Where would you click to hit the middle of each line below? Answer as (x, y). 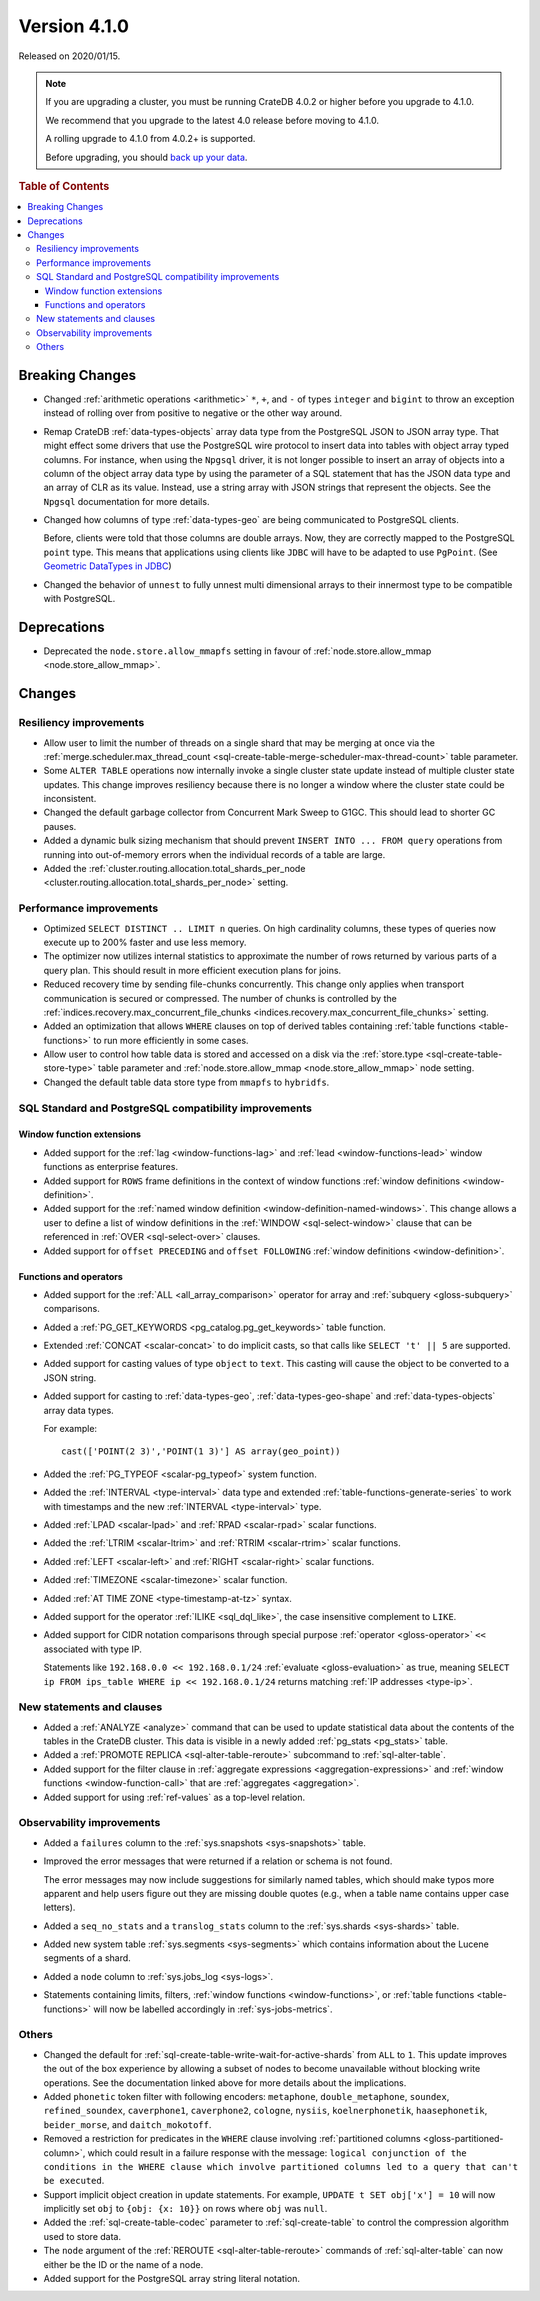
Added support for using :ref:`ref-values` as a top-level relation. (174, 1797)
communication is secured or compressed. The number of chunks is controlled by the (220, 998)
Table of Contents (64, 186)
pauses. (60, 826)
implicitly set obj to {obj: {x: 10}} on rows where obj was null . (185, 2209)
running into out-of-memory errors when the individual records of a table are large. (214, 854)
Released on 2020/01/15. (69, 56)
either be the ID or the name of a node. (123, 2264)
